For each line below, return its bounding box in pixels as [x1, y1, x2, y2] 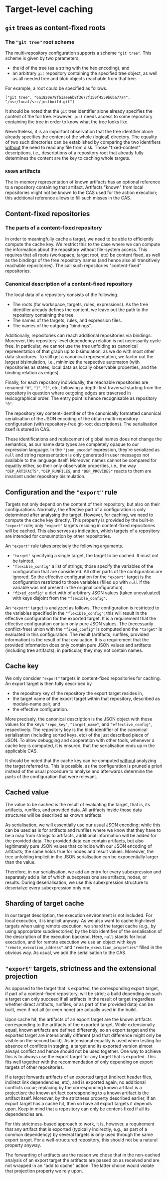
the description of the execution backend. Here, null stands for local [5, 933, 147, 940]
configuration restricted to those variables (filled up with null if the [12, 579, 150, 585]
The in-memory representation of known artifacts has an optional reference [5, 179, 161, 185]
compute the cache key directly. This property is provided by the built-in [5, 517, 154, 523]
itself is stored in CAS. [5, 426, 51, 432]
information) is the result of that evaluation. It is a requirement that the [5, 636, 149, 642]
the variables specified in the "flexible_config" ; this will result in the [5, 610, 147, 616]
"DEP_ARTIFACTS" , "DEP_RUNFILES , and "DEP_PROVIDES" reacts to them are [5, 468, 152, 474]
